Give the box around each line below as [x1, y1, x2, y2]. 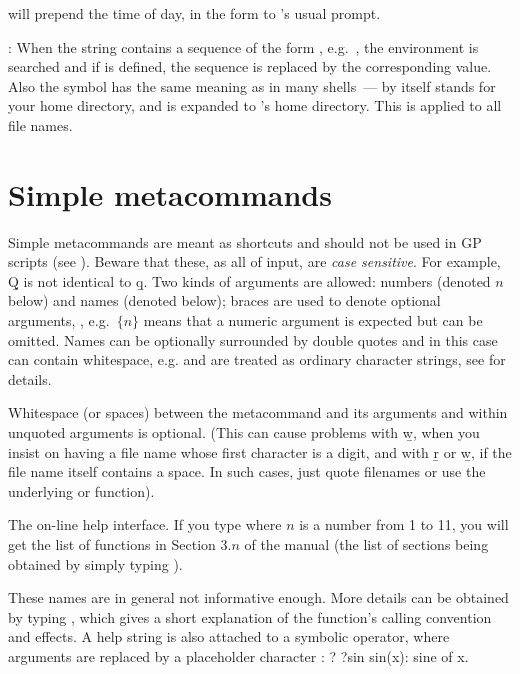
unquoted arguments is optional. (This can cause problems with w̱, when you [8, 422, 480, 443]
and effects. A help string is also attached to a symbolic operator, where [8, 626, 450, 647]
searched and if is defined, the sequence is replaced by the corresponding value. [8, 56, 492, 77]
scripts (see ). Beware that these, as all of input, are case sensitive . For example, [8, 251, 501, 272]
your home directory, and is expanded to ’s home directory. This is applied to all [8, 95, 502, 116]
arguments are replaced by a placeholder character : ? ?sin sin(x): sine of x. [8, 645, 469, 666]
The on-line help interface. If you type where [8, 514, 282, 535]
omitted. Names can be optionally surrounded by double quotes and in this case [8, 329, 498, 350]
